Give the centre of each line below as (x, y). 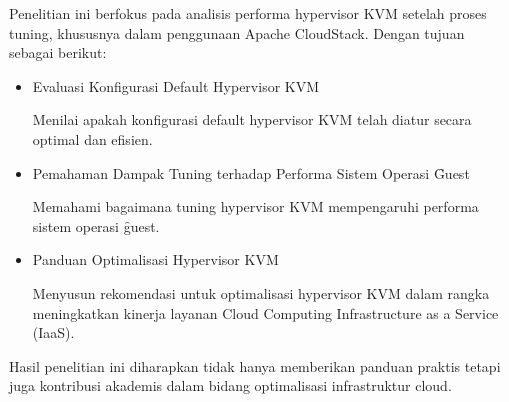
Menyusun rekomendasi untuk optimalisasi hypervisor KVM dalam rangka (261, 292)
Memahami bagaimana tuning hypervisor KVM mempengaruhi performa (255, 206)
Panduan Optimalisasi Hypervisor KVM (155, 259)
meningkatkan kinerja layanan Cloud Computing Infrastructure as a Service (265, 312)
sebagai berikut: (58, 52)
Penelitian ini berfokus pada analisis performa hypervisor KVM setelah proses (248, 13)
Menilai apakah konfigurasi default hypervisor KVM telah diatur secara (252, 119)
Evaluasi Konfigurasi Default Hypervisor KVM (176, 85)
